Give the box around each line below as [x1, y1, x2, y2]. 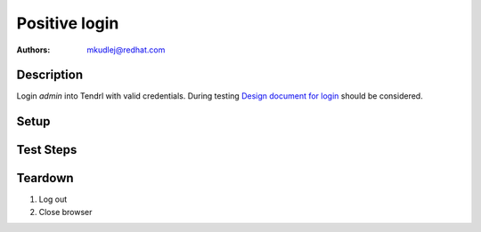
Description [16, 68, 84, 83]
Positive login [16, 13, 119, 33]
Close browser [38, 206, 93, 217]
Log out [38, 194, 68, 204]
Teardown [16, 171, 75, 186]
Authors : [16, 44, 51, 55]
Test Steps [16, 142, 77, 157]
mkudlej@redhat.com [86, 44, 166, 55]
